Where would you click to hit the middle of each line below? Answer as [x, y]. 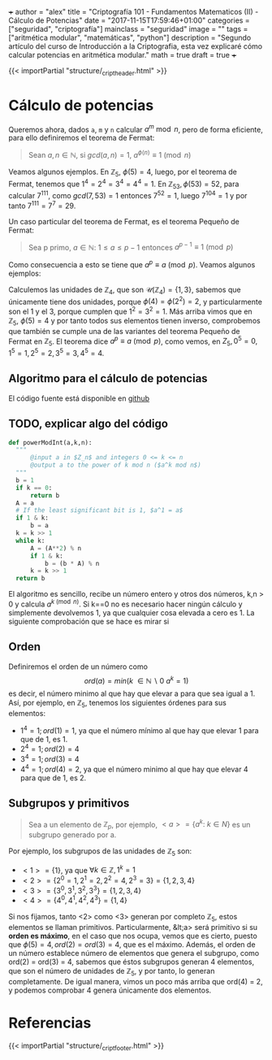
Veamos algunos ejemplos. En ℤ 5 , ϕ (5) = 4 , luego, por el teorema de [123, 172]
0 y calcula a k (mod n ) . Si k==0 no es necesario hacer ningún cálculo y [125, 603]
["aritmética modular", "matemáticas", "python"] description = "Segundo [130, 37]
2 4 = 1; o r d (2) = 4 [50, 749]
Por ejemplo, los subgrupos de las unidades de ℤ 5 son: [100, 852]
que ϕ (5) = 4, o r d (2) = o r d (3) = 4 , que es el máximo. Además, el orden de [132, 945]
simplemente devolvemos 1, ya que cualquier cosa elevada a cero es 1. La [132, 612]
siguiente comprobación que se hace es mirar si [89, 621]
